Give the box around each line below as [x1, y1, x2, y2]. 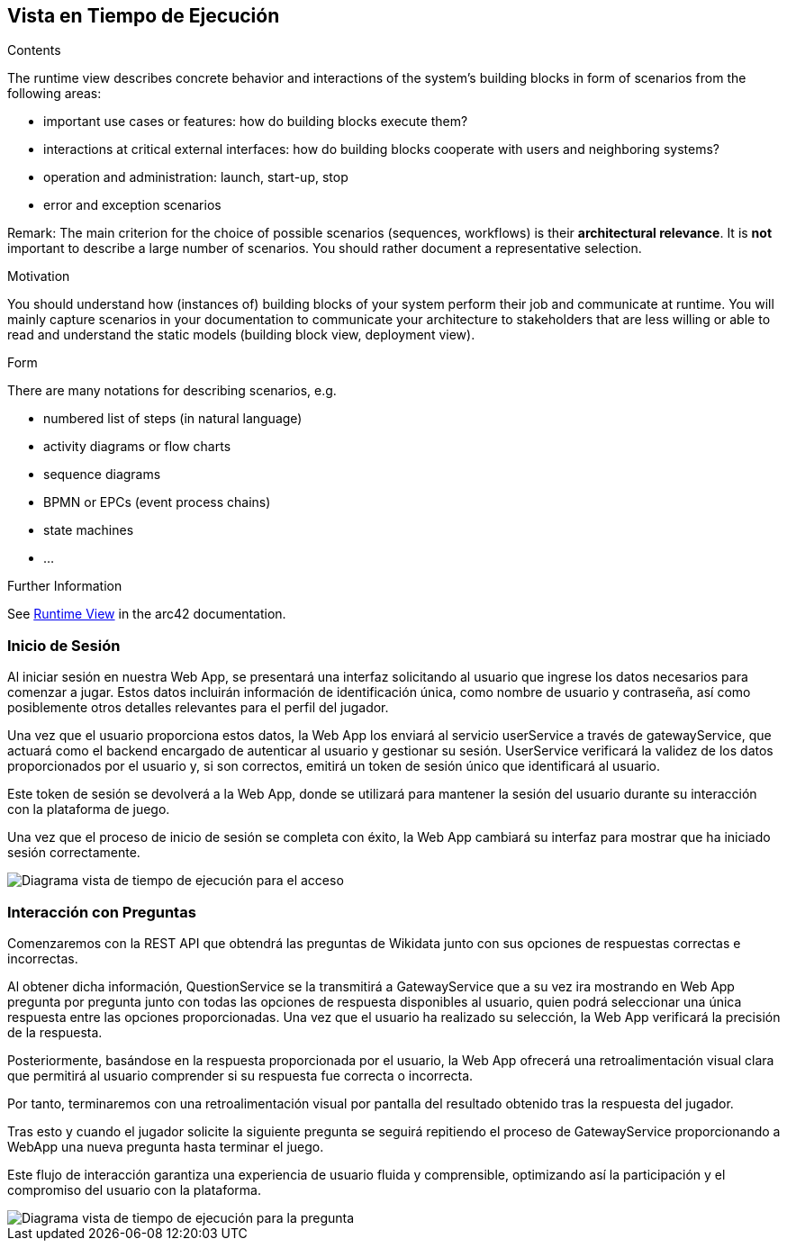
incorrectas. [7, 950, 78, 966]
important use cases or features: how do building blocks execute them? [43, 113, 468, 130]
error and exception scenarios [43, 197, 222, 213]
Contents [7, 42, 61, 59]
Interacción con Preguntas [7, 902, 196, 921]
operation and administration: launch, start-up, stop [43, 169, 348, 185]
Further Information [7, 578, 122, 594]
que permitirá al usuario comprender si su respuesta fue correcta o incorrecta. [7, 1067, 474, 1083]
